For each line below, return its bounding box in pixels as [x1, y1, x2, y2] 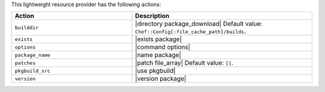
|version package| [135, 75, 187, 83]
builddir [14, 24, 39, 31]
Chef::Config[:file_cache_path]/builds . [135, 27, 246, 35]
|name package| [135, 51, 182, 60]
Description [135, 12, 170, 20]
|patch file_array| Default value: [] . [135, 59, 234, 67]
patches [14, 60, 36, 66]
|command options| [135, 43, 191, 51]
